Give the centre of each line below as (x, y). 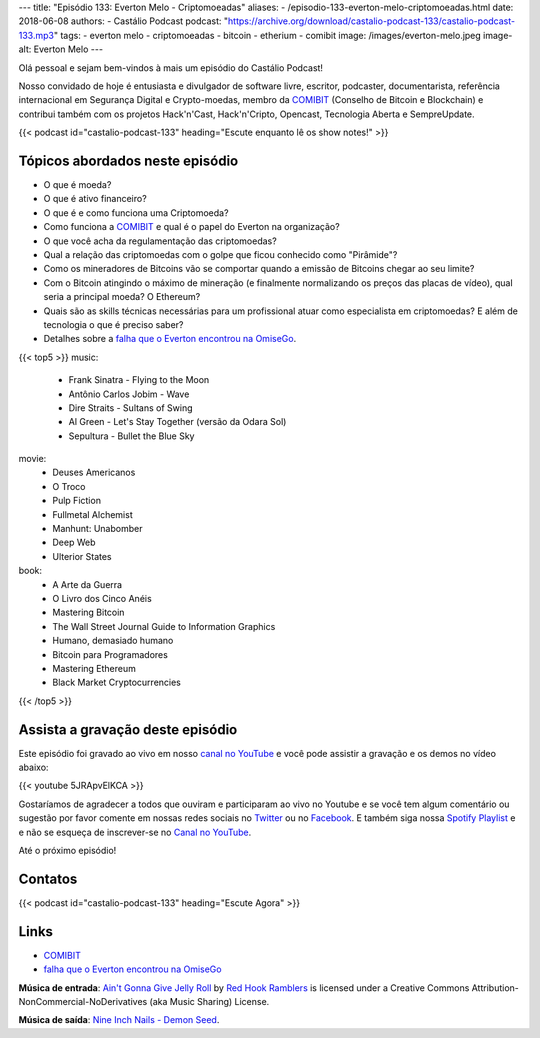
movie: (32, 459)
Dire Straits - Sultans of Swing (131, 407)
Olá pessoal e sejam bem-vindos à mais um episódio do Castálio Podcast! (171, 67)
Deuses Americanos (94, 472)
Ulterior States (82, 556)
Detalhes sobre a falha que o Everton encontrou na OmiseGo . (170, 339)
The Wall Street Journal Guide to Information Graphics (164, 626)
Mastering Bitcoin (88, 612)
